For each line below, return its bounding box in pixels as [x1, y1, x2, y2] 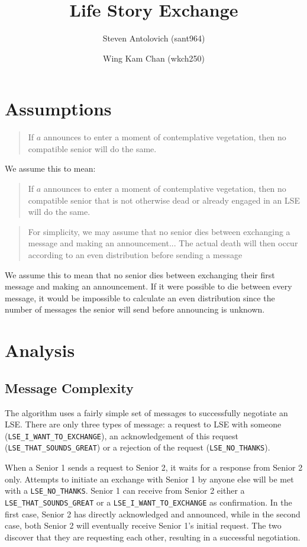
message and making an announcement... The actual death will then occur [28, 237, 298, 249]
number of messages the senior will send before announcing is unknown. [5, 303, 265, 316]
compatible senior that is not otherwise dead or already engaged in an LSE [28, 194, 300, 206]
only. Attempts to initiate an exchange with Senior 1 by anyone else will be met [5, 472, 294, 485]
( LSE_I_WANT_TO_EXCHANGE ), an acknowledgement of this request [5, 429, 238, 442]
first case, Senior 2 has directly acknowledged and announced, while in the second [5, 507, 300, 520]
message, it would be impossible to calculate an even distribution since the [5, 291, 275, 304]
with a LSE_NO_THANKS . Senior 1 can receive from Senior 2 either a [5, 484, 245, 497]
